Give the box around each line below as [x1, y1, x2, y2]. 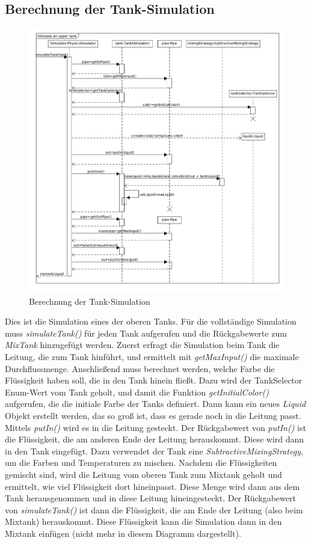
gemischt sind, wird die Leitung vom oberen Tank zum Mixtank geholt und [5, 468, 282, 480]
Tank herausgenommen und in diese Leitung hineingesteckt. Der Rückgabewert [5, 492, 296, 504]
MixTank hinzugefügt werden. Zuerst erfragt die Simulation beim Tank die [5, 338, 280, 351]
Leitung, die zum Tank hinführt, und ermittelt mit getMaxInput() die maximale [5, 350, 299, 363]
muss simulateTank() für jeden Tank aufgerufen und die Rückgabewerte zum [5, 326, 287, 339]
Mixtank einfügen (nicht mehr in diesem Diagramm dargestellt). [5, 527, 241, 539]
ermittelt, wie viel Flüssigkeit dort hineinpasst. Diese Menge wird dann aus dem [5, 480, 300, 492]
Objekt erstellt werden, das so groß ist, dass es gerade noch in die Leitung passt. [5, 409, 301, 422]
